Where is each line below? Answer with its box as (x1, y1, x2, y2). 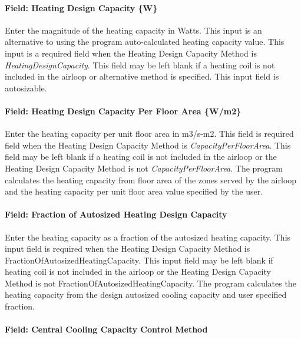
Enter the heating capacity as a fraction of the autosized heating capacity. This (5, 231, 291, 243)
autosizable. (5, 81, 47, 94)
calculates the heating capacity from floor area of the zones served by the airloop (5, 173, 297, 186)
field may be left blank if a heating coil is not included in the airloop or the (5, 150, 277, 163)
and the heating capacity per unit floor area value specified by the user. (5, 185, 263, 198)
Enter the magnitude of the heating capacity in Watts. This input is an (5, 24, 262, 36)
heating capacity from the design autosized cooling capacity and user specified (5, 288, 287, 301)
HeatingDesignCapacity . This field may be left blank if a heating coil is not (5, 58, 275, 71)
